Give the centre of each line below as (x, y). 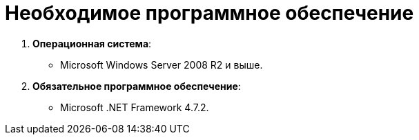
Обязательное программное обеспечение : (137, 86)
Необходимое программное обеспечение (209, 13)
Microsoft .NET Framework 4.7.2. (135, 107)
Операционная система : (92, 43)
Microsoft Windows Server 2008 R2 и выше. (162, 65)
